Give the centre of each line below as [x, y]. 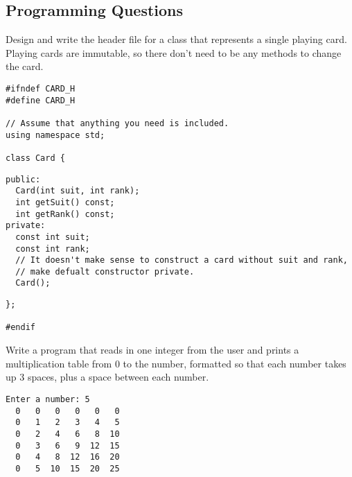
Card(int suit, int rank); [78, 191]
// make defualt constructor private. [105, 271]
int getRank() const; [65, 214]
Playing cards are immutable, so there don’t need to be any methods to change [174, 52]
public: [23, 179]
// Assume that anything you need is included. [117, 123]
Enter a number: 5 [48, 399]
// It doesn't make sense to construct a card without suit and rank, [182, 260]
